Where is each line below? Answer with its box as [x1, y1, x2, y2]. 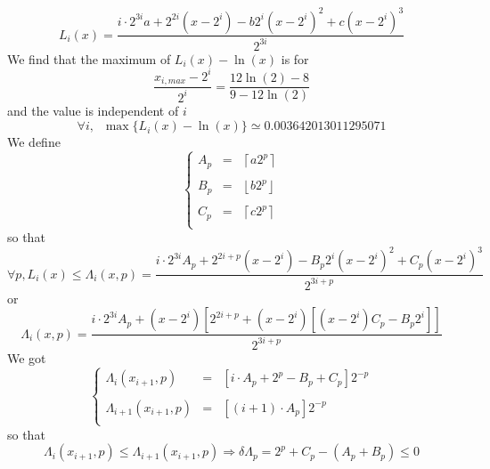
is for [281, 49, 309, 68]
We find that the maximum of [7, 49, 171, 68]
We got [7, 348, 46, 367]
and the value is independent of [7, 101, 179, 120]
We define [7, 133, 61, 151]
